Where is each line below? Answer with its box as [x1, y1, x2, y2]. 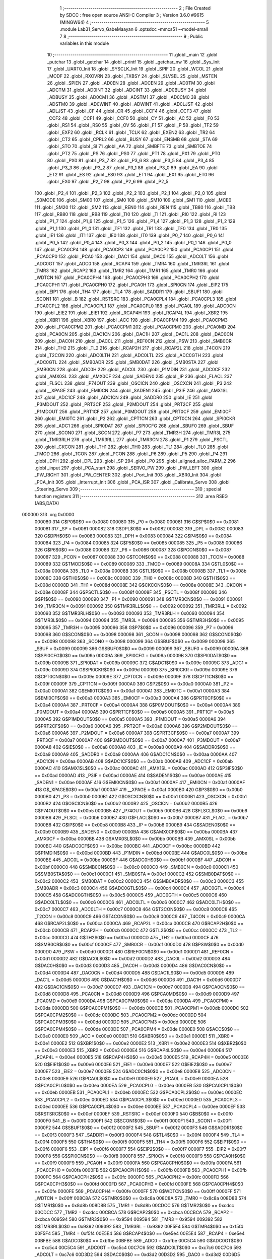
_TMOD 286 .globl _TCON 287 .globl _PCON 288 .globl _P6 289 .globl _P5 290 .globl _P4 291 [34, 451, 228, 457]
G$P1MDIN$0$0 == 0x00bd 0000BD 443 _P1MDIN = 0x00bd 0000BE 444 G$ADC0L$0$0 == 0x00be [34, 850, 248, 856]
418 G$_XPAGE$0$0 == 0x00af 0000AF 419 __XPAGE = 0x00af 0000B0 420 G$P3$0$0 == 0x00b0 [34, 786, 243, 793]
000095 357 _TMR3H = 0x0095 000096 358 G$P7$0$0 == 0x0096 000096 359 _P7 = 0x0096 [34, 624, 234, 631]
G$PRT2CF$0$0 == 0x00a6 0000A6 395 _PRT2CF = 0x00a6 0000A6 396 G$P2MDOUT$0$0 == [34, 723, 238, 729]
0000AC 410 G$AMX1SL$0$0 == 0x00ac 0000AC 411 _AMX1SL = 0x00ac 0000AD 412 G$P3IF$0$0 [34, 765, 243, 772]
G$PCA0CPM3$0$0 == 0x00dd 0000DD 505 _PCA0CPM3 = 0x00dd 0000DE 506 [34, 1019, 207, 1025]
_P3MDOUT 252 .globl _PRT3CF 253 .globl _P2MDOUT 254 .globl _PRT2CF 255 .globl [34, 401, 214, 407]
